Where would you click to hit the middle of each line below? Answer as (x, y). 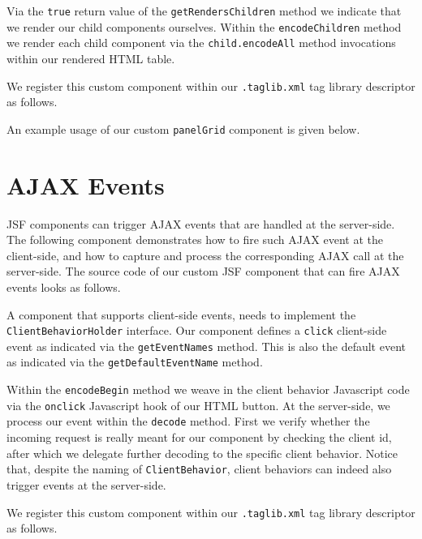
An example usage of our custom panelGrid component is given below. (183, 128)
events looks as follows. (64, 287)
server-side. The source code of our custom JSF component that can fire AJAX (203, 271)
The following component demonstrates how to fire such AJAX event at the (195, 240)
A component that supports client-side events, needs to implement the (181, 314)
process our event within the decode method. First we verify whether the (188, 421)
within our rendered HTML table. (91, 58)
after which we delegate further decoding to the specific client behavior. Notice (202, 453)
